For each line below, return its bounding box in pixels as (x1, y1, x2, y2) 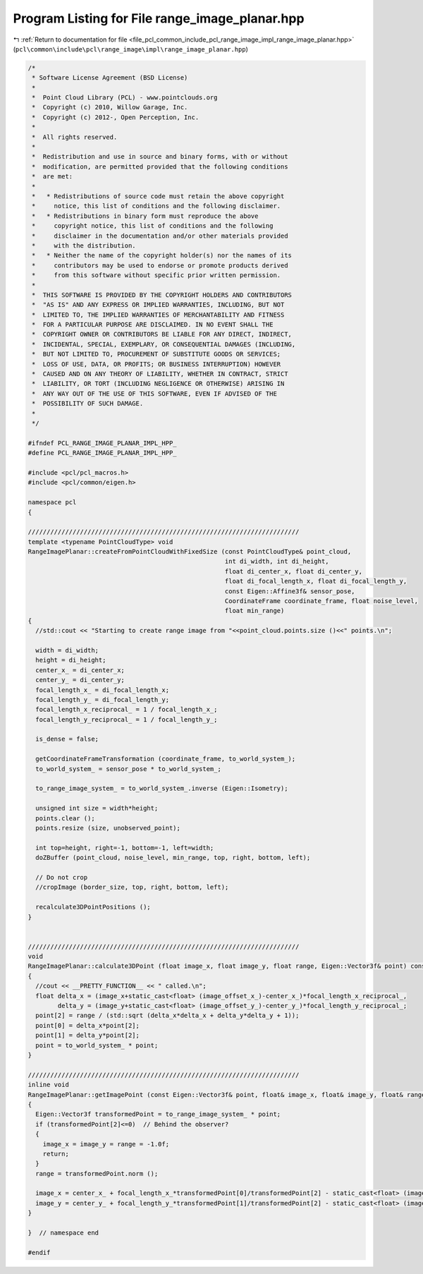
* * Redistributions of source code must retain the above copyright (32, 193, 285, 200)
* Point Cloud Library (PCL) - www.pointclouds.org (32, 94, 218, 102)
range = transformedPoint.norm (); (35, 1170, 159, 1177)
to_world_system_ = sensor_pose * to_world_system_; (35, 765, 221, 772)
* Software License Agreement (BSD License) (32, 74, 188, 82)
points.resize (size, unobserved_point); (35, 824, 181, 832)
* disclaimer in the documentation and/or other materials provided (32, 231, 288, 240)
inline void (27, 1081, 70, 1089)
